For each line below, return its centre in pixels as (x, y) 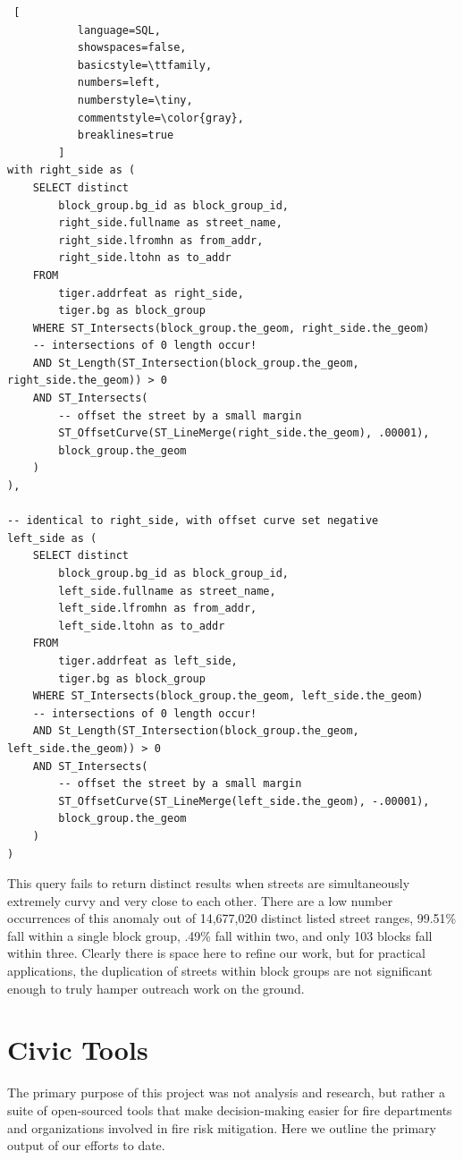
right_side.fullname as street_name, (170, 223)
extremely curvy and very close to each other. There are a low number (200, 900)
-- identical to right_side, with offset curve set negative (193, 521)
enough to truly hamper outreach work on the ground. (156, 988)
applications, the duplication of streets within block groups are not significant (220, 971)
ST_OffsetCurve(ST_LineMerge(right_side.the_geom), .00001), (244, 433)
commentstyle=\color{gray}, (160, 118)
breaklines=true (126, 135)
